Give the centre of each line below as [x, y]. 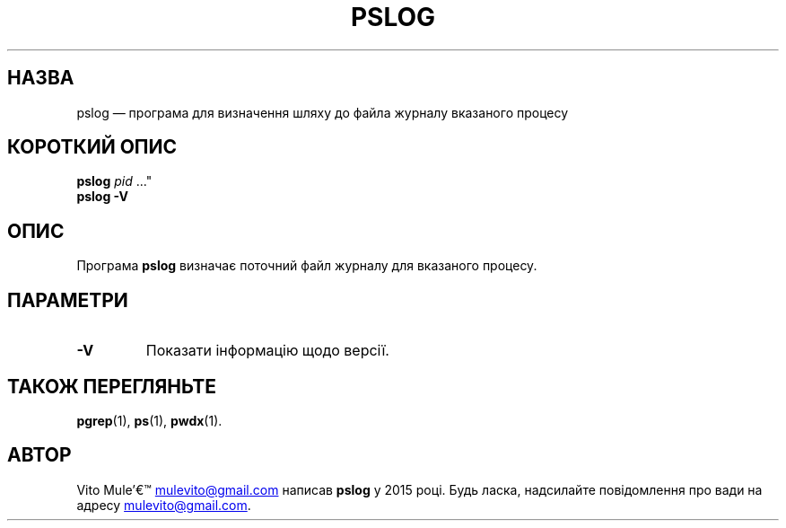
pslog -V [102, 197]
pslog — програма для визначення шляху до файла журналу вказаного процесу [323, 112]
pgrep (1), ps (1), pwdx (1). [149, 420]
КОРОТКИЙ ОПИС [92, 147]
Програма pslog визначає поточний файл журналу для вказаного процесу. [307, 266]
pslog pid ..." [114, 181]
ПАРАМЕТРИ [68, 300]
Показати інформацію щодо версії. [267, 351]
